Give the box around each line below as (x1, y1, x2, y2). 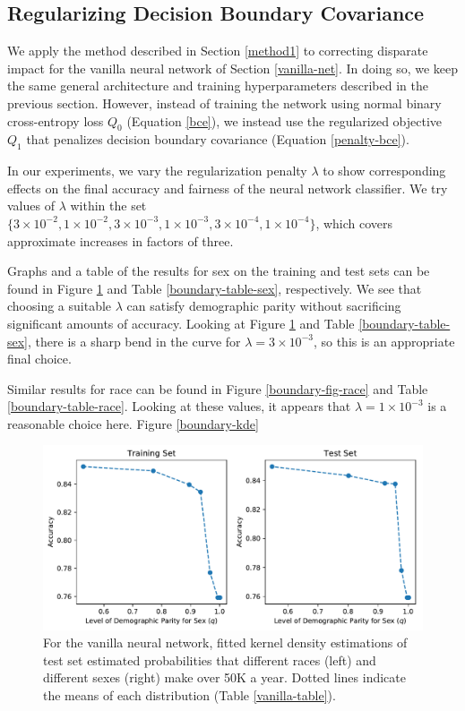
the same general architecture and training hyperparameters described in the (7, 76, 428, 95)
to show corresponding (323, 161, 446, 180)
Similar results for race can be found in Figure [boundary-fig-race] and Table (7, 379, 428, 398)
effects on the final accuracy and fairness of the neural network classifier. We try (7, 178, 448, 197)
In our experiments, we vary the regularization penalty (7, 161, 307, 180)
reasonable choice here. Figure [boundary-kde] (7, 414, 259, 433)
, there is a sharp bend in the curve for (28, 331, 241, 350)
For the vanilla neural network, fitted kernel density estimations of (43, 633, 408, 652)
